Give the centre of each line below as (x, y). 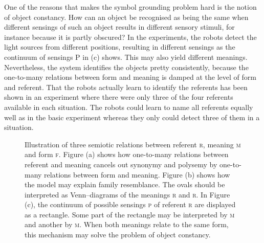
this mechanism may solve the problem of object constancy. (118, 235)
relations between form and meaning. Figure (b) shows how (137, 174)
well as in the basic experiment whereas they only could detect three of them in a (132, 117)
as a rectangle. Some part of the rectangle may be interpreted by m (130, 214)
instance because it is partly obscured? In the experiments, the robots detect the (130, 37)
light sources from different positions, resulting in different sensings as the (120, 47)
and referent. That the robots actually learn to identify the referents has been (126, 87)
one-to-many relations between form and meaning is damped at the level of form (130, 77)
